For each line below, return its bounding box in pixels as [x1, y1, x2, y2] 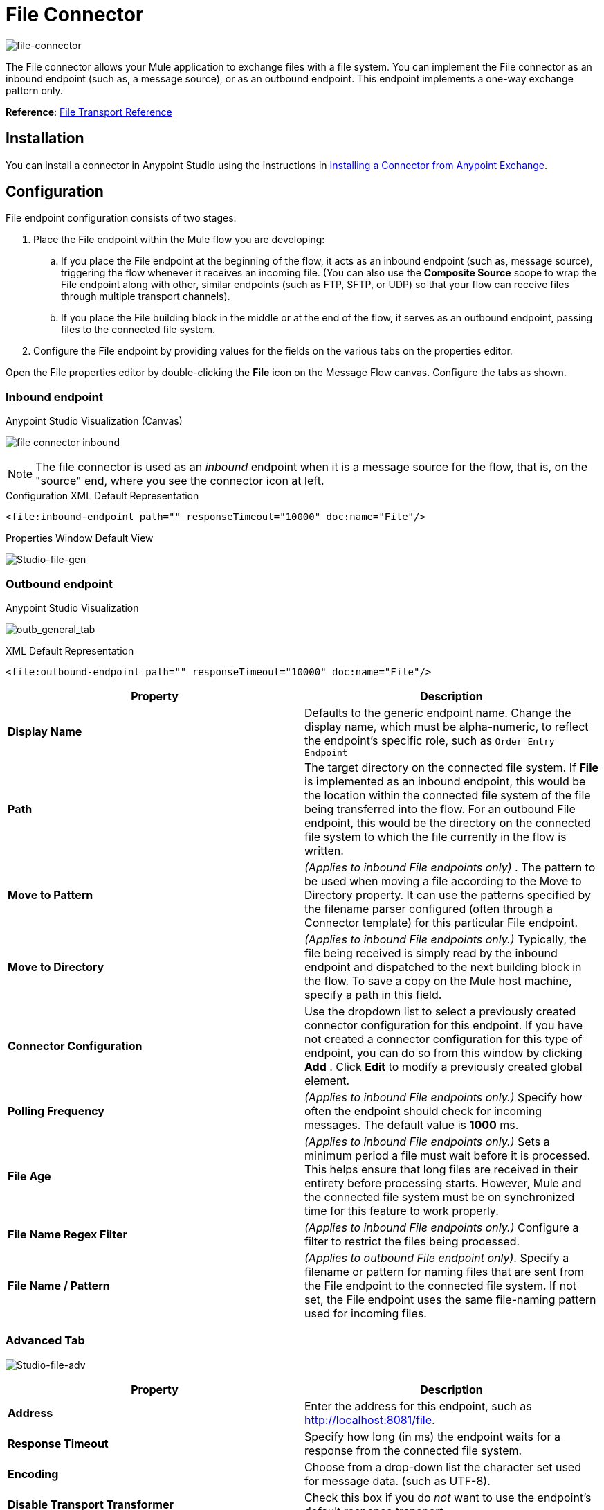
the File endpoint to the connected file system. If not [304, 1278, 576, 1293]
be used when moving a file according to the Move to [304, 873, 582, 888]
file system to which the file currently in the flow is [304, 829, 567, 844]
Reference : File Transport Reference [6, 105, 172, 118]
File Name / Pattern [8, 1278, 110, 1293]
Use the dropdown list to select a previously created [304, 1004, 576, 1018]
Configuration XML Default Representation [6, 490, 199, 502]
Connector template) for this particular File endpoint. [304, 915, 578, 930]
